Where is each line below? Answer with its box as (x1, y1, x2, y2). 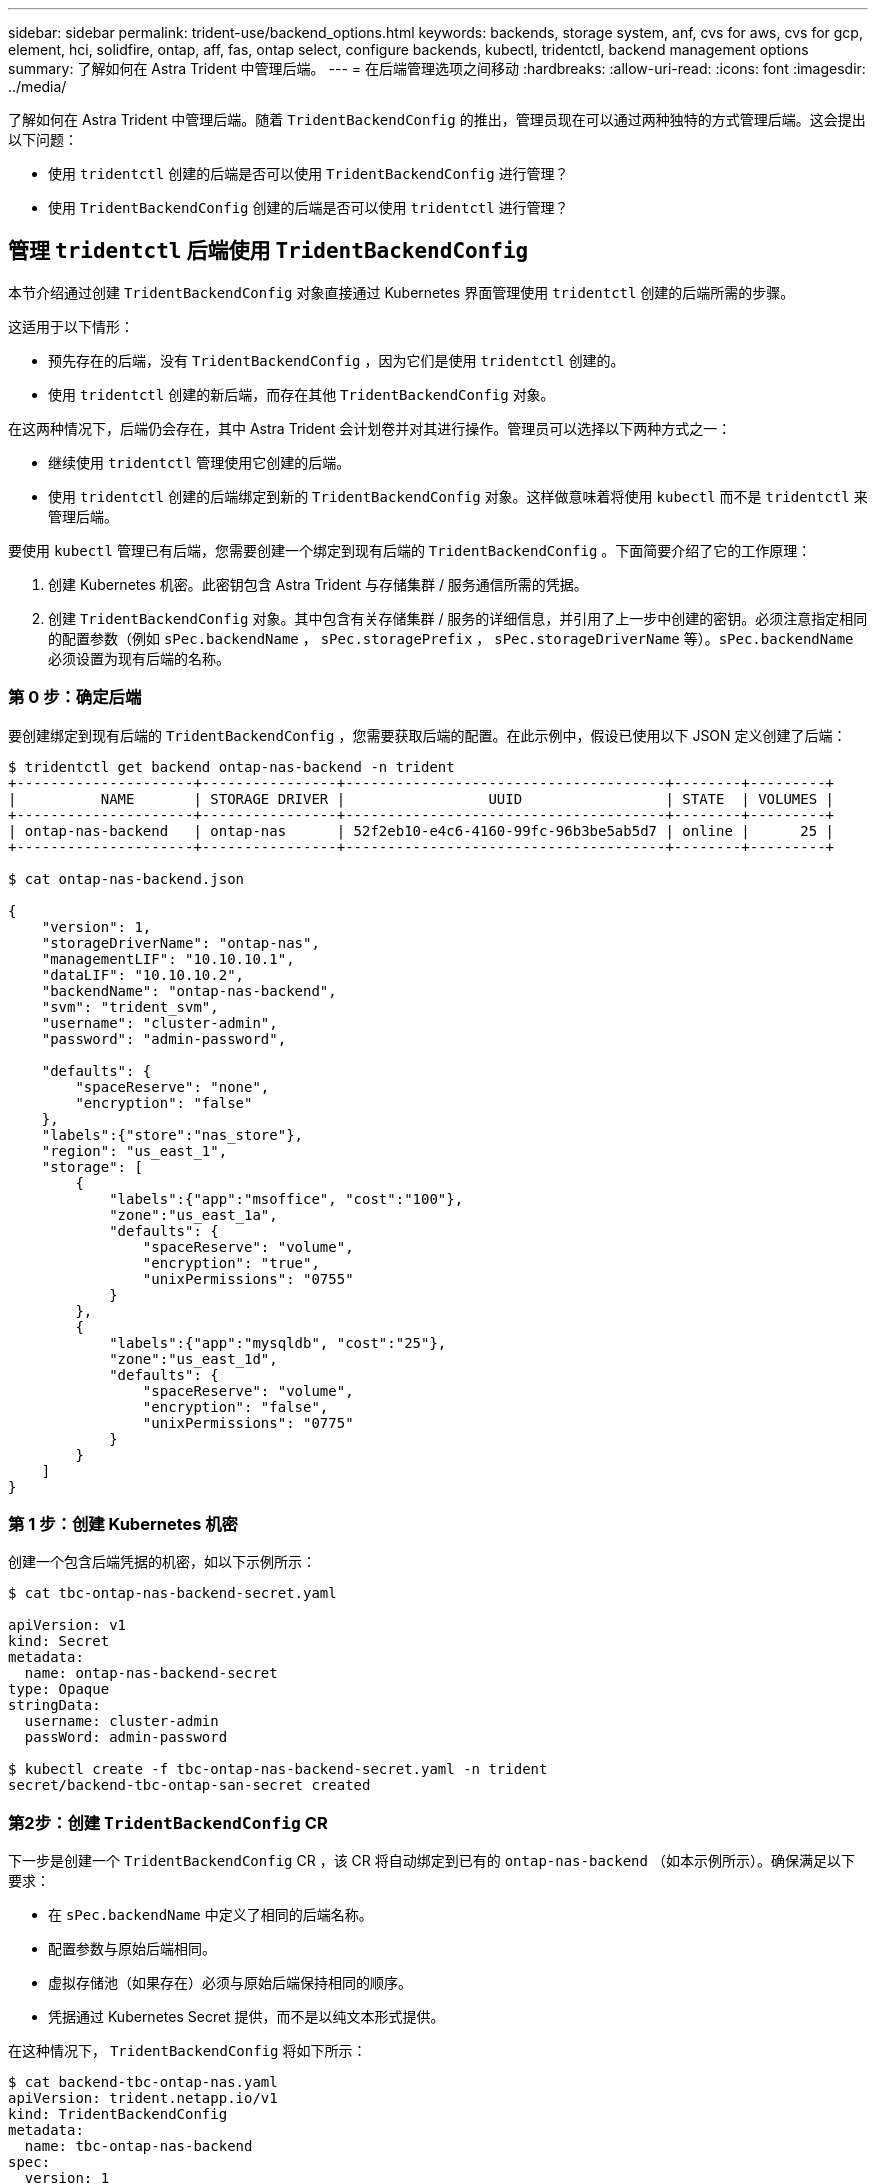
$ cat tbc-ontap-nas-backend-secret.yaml (8, 1585, 337, 1602)
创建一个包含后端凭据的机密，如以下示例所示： (8, 1553, 316, 1571)
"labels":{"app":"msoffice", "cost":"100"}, (109, 1190, 464, 1207)
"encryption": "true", (142, 1254, 320, 1271)
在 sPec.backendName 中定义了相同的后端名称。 (48, 1906, 373, 1924)
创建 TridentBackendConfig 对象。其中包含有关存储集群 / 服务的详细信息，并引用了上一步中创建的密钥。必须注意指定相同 (48, 609, 868, 627)
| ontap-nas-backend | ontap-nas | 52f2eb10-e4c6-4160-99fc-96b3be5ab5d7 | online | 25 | (8, 822, 835, 839)
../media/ (8, 78, 67, 95)
